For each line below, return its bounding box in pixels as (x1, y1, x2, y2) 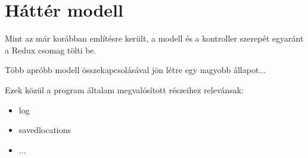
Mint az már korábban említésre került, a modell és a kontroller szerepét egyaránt (5, 32, 304, 45)
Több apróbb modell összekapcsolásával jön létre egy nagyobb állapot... (5, 64, 266, 76)
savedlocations (18, 124, 71, 136)
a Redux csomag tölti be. (5, 43, 97, 56)
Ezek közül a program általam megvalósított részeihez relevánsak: (5, 83, 244, 96)
